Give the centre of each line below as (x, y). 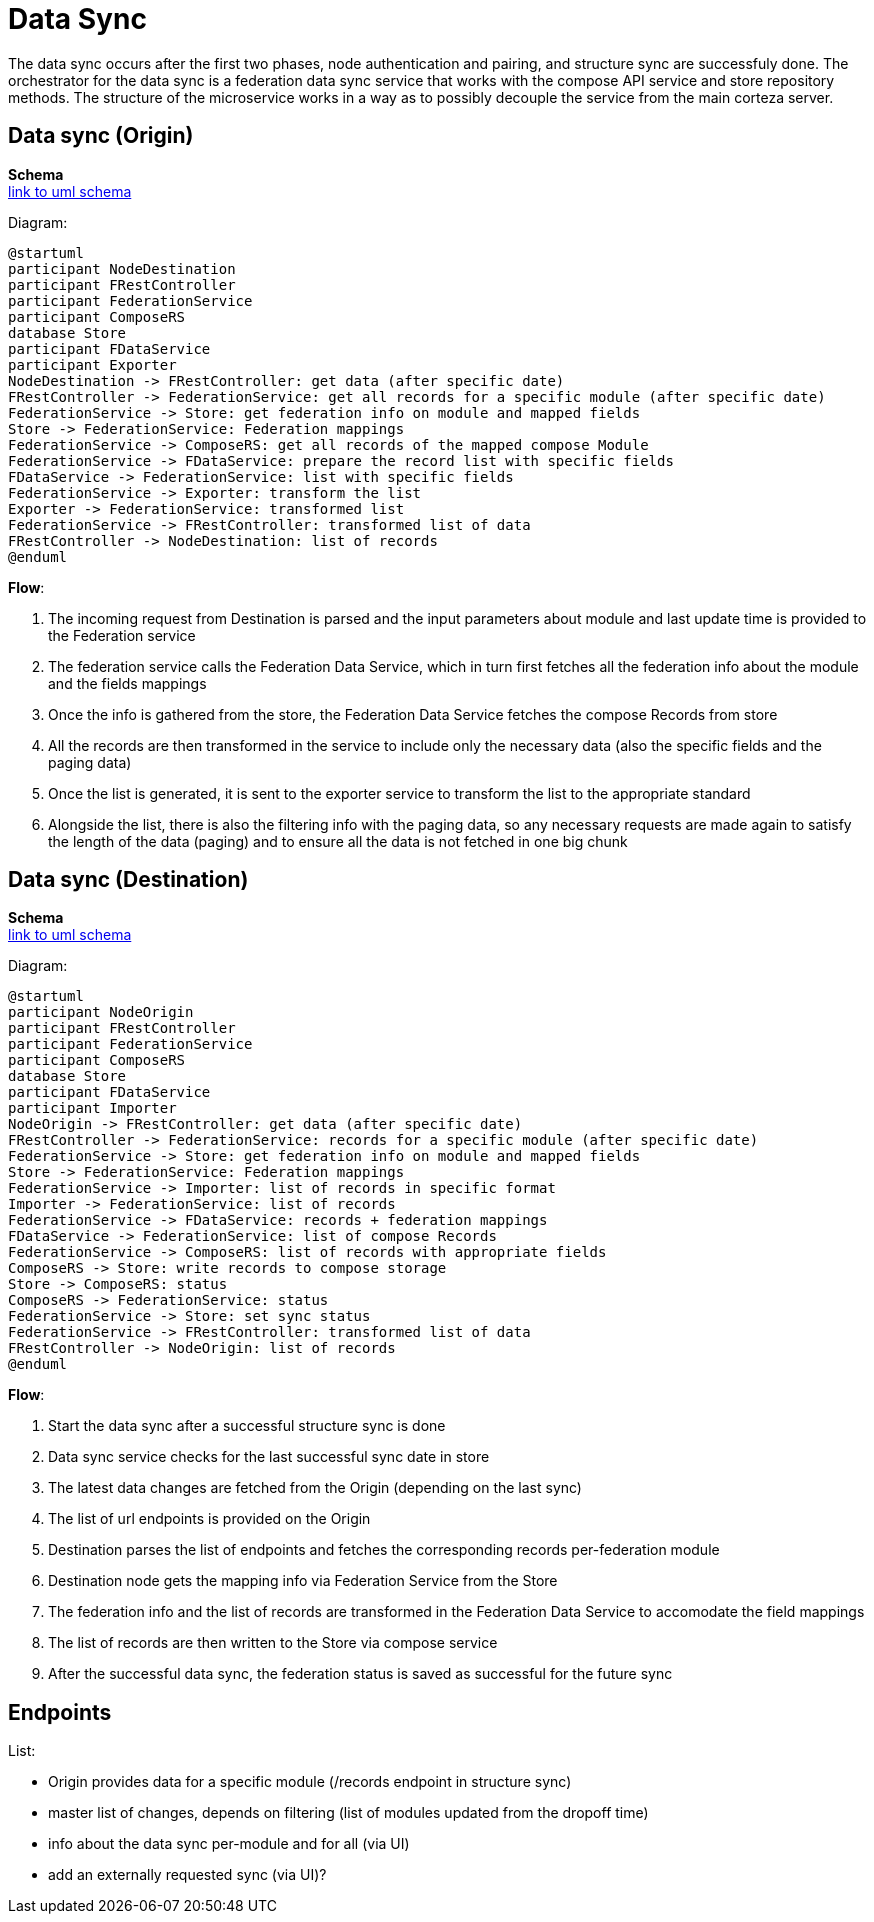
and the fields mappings (127, 683)
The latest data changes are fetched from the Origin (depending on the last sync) (315, 1488)
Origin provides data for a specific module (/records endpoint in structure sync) (310, 1782)
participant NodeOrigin (101, 1012)
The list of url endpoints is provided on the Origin (209, 1519)
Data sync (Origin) (101, 136)
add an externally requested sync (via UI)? (187, 1875)
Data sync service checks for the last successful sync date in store (269, 1457)
